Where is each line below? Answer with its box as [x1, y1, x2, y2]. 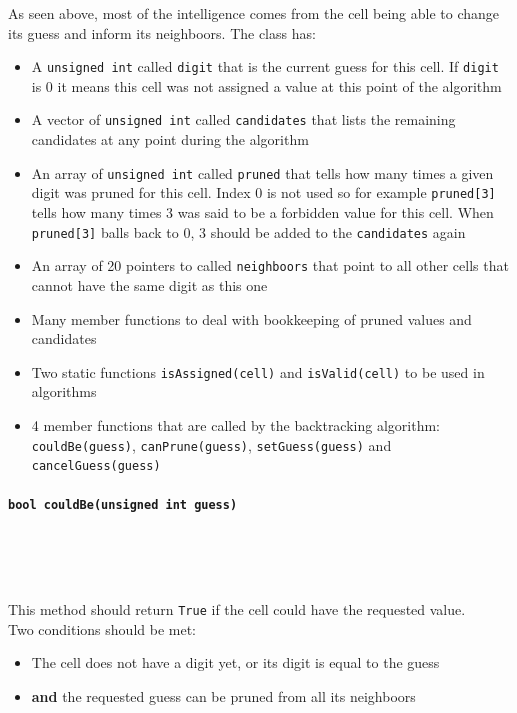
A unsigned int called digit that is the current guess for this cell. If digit [31, 56, 499, 77]
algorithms [31, 381, 97, 402]
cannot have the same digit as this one [31, 274, 268, 295]
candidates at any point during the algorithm [31, 129, 309, 150]
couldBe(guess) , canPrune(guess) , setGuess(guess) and [31, 434, 392, 455]
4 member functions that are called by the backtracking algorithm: [31, 414, 440, 435]
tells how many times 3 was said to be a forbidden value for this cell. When [31, 202, 494, 222]
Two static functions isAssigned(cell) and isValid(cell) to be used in [31, 361, 485, 382]
